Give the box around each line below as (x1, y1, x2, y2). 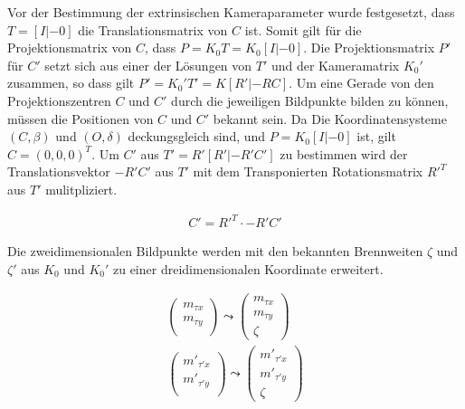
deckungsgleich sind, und (128, 127, 266, 146)
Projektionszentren (7, 90, 111, 109)
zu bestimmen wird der (280, 144, 408, 163)
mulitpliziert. (45, 179, 118, 198)
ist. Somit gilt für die (244, 20, 362, 39)
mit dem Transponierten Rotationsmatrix (193, 162, 423, 181)
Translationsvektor (7, 162, 110, 181)
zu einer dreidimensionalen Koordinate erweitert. (112, 259, 384, 278)
